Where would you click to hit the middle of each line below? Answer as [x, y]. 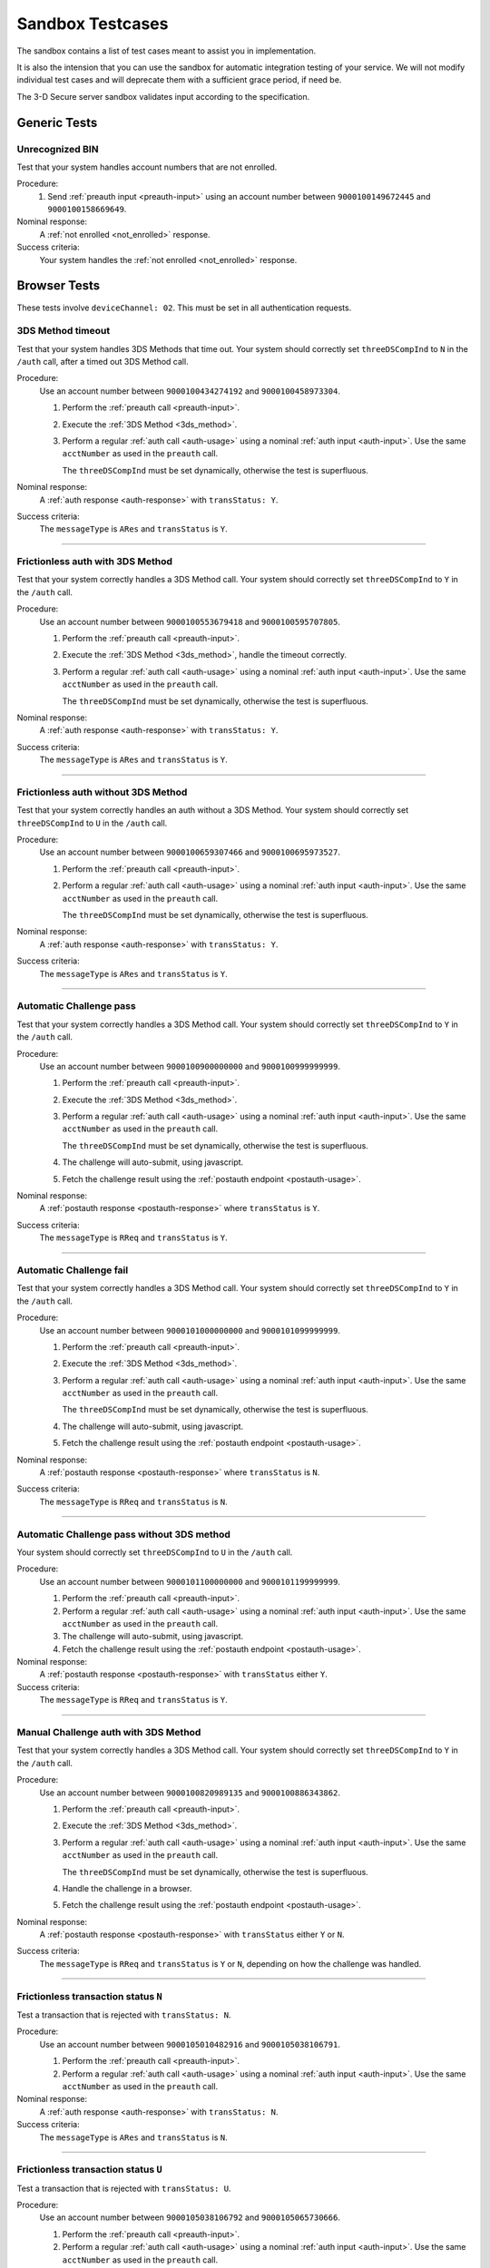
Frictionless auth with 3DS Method [94, 562]
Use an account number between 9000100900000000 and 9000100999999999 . [190, 1066]
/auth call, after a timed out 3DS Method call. [103, 362]
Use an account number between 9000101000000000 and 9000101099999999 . [190, 1330]
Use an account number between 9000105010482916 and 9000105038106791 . [190, 2044]
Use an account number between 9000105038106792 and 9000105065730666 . [190, 2217]
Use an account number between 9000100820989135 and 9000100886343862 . [190, 1793]
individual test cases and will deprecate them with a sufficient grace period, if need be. [179, 80]
